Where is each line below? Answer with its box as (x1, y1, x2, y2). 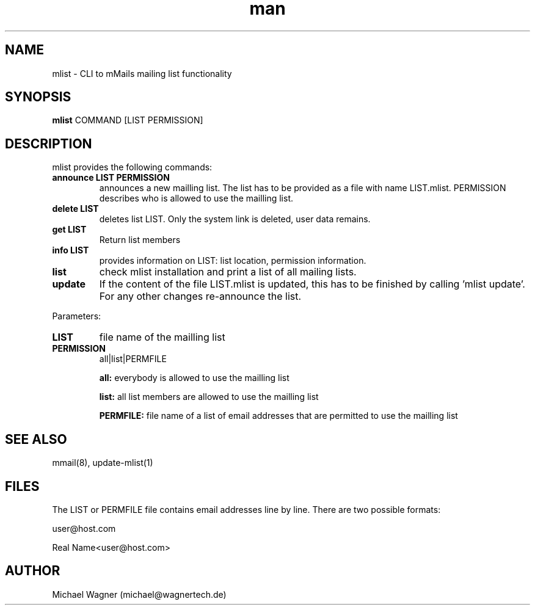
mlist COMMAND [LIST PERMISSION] (52, 115, 203, 126)
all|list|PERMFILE (99, 354, 167, 365)
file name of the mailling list (99, 331, 225, 344)
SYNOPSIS (5, 89, 71, 105)
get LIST (52, 224, 87, 235)
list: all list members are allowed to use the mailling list (99, 391, 319, 402)
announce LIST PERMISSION (52, 172, 170, 183)
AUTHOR (5, 563, 60, 579)
